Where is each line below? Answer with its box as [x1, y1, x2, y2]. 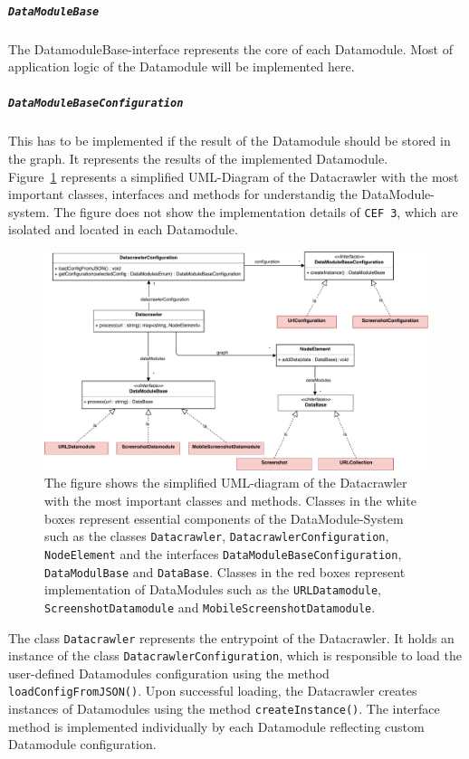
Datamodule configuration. [8, 735, 157, 754]
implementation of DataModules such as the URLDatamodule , [44, 580, 381, 599]
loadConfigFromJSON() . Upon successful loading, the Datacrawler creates [8, 681, 417, 700]
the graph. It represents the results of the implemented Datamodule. [8, 149, 388, 168]
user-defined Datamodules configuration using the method [8, 663, 330, 682]
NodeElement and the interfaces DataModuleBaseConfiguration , [44, 544, 402, 563]
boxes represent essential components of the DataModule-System [44, 508, 404, 527]
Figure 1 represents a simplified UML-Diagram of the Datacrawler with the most [8, 166, 459, 185]
